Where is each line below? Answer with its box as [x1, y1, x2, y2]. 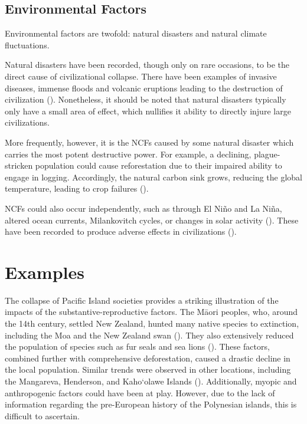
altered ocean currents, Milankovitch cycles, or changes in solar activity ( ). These [5, 213, 299, 226]
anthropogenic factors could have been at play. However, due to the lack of [5, 386, 275, 399]
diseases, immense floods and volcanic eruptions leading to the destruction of [5, 81, 283, 94]
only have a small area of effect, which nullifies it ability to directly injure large [5, 104, 291, 117]
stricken [5, 159, 33, 172]
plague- [254, 147, 280, 160]
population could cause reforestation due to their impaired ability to [35, 159, 282, 172]
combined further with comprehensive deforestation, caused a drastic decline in [5, 351, 290, 364]
